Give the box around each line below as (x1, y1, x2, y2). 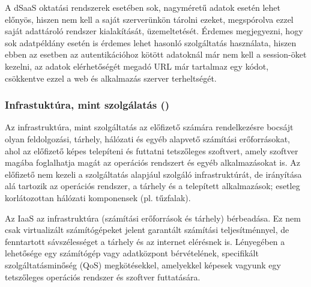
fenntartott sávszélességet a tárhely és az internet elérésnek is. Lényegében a (5, 235, 285, 247)
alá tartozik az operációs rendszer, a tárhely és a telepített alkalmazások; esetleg (5, 180, 300, 192)
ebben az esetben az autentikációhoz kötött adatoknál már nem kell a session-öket (5, 48, 307, 61)
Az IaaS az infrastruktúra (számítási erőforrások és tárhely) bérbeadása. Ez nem (5, 211, 301, 224)
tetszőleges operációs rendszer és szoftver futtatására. (5, 270, 201, 283)
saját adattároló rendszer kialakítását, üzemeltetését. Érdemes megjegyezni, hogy (5, 25, 303, 37)
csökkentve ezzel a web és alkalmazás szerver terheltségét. (5, 71, 217, 84)
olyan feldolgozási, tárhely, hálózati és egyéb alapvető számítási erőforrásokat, (5, 132, 290, 145)
